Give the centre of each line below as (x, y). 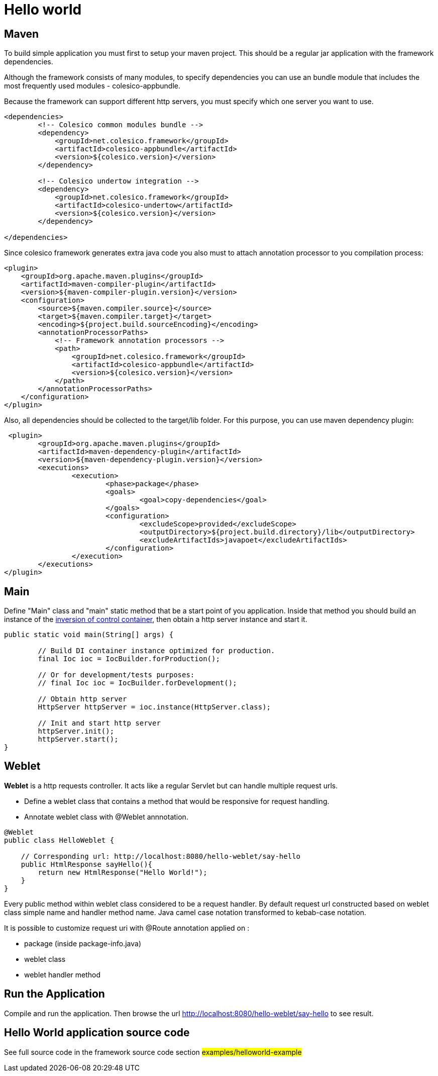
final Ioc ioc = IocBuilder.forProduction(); (129, 659)
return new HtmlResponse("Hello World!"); (123, 872)
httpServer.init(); (76, 731)
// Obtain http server (82, 699)
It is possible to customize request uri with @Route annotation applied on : (127, 928)
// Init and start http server (99, 723)
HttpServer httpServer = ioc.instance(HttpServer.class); (154, 707)
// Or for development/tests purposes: (116, 675)
